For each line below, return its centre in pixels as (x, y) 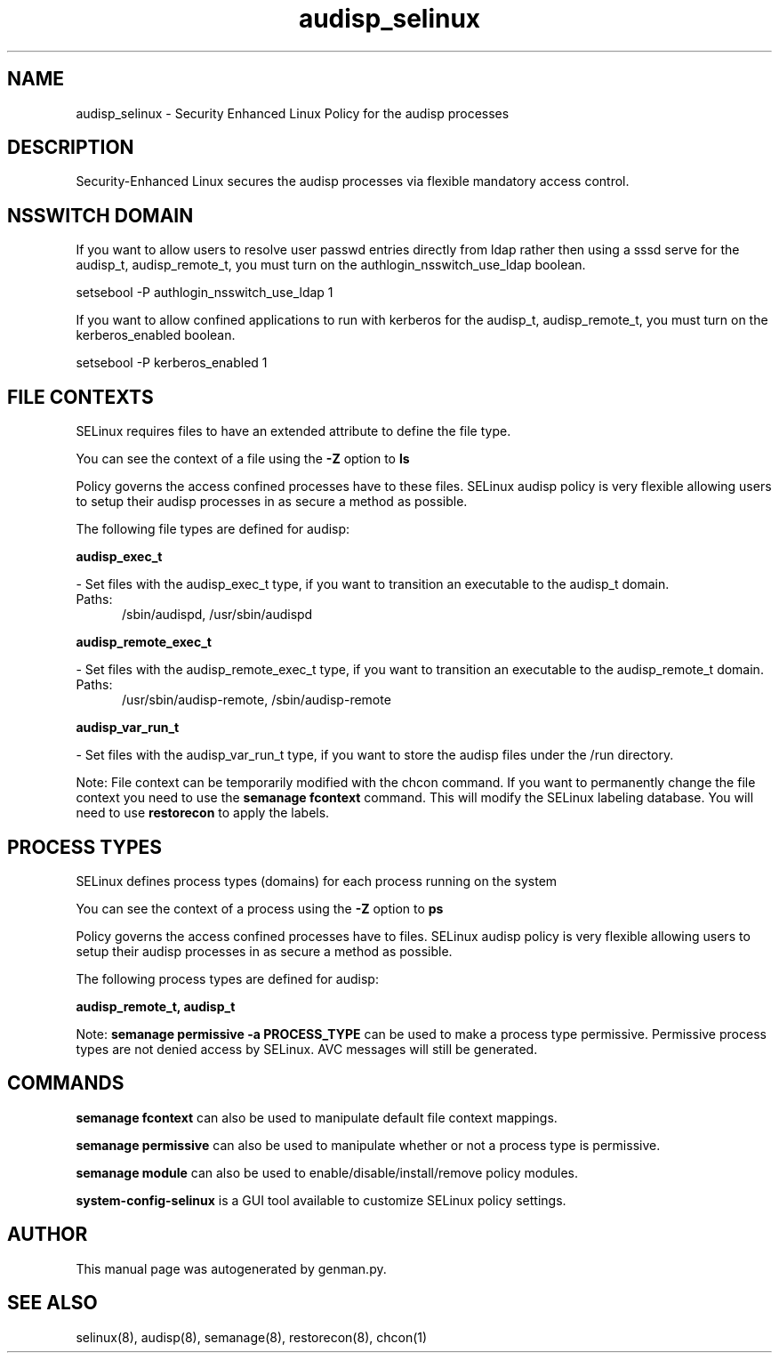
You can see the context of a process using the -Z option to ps (260, 908)
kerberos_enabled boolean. (156, 335)
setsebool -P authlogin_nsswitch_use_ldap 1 (205, 293)
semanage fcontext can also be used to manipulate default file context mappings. (317, 1117)
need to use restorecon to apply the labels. (203, 813)
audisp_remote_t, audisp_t (156, 1006)
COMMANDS (66, 1083)
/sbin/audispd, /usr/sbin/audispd (217, 615)
